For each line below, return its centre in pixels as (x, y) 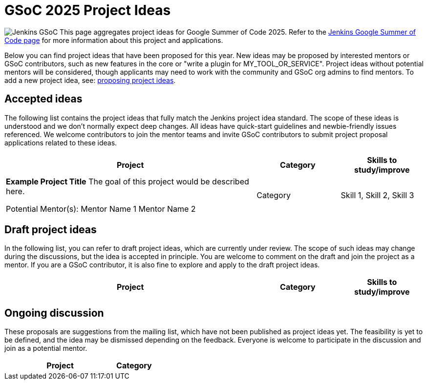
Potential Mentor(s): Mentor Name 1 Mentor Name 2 (101, 209)
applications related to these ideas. (61, 142)
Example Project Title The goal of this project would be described (128, 181)
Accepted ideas (43, 99)
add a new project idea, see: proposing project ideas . (90, 80)
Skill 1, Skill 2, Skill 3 (377, 195)
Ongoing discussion (54, 313)
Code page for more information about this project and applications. (114, 40)
